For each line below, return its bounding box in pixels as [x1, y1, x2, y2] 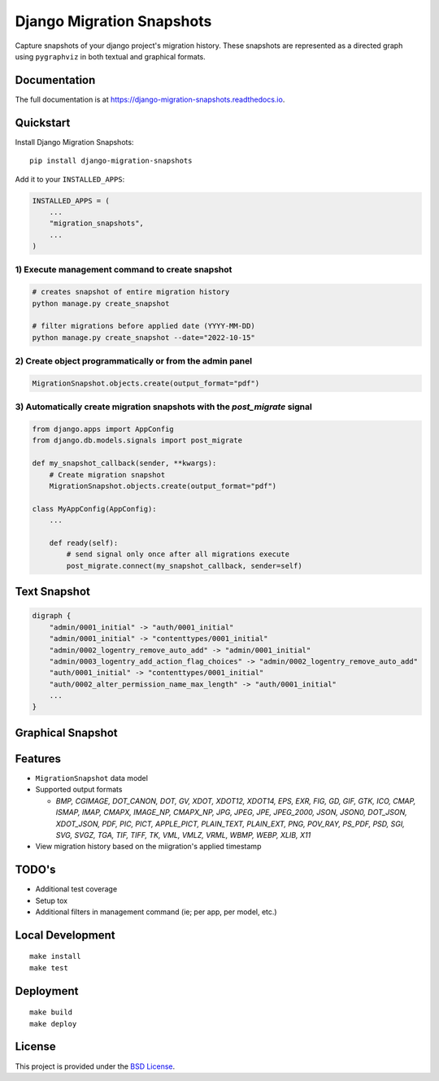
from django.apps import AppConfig [32, 425, 174, 434]
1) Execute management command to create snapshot [15, 264, 233, 276]
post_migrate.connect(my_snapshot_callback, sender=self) [66, 561, 302, 570]
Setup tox [35, 896, 68, 905]
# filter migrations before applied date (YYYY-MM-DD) [32, 321, 255, 331]
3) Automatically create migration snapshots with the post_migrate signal [15, 401, 312, 412]
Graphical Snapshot [15, 726, 118, 739]
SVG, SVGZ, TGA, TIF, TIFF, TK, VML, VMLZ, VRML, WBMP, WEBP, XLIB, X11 [55, 830, 311, 839]
